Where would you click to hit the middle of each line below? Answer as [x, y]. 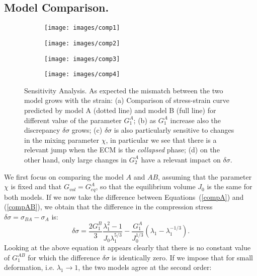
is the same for [230, 186]
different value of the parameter [73, 120]
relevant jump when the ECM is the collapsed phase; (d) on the [122, 150]
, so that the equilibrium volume [146, 186]
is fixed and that [36, 186]
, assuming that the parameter [205, 176]
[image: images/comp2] [82, 43]
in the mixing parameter [62, 140]
